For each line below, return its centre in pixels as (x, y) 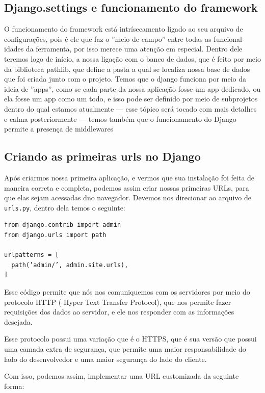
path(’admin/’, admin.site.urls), (70, 265)
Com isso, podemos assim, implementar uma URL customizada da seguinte (122, 376)
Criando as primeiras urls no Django (102, 156)
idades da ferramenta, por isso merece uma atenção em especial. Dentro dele (123, 49)
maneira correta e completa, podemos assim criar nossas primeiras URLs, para (127, 187)
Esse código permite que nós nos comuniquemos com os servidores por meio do (127, 291)
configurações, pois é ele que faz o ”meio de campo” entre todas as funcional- (124, 38)
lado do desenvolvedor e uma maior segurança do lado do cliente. (105, 359)
